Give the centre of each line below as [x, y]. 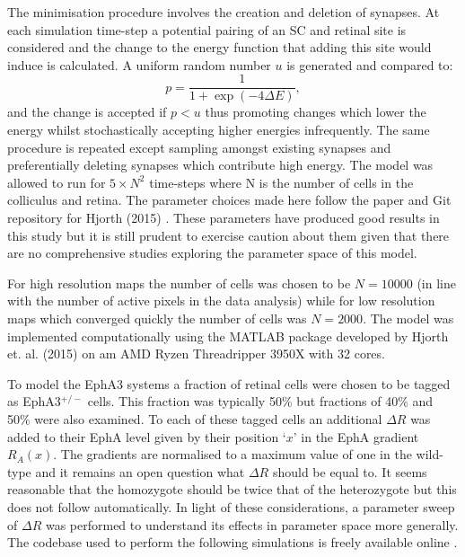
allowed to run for [57, 182]
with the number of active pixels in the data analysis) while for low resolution [221, 301]
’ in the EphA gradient [356, 436]
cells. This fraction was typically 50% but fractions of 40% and [260, 401]
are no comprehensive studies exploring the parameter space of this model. [212, 253]
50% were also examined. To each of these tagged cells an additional [195, 418]
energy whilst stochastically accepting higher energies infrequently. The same [219, 130]
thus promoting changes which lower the [316, 112]
